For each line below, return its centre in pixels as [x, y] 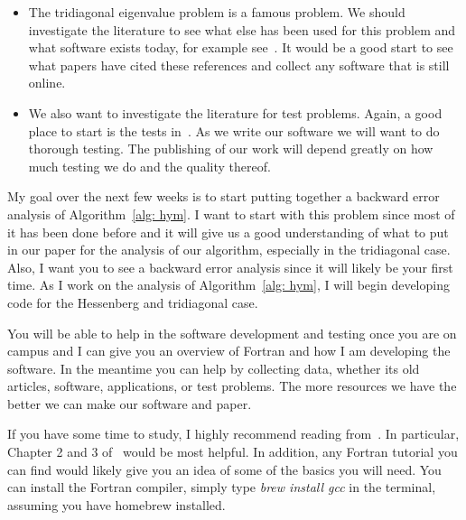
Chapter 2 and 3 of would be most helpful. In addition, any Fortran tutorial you [233, 452]
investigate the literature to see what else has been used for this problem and [242, 29]
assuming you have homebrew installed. [116, 504]
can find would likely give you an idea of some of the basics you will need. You [224, 469]
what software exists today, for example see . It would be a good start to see [241, 47]
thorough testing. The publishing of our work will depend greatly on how [231, 149]
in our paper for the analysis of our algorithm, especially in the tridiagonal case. [229, 250]
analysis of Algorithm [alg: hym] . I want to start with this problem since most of [231, 214]
